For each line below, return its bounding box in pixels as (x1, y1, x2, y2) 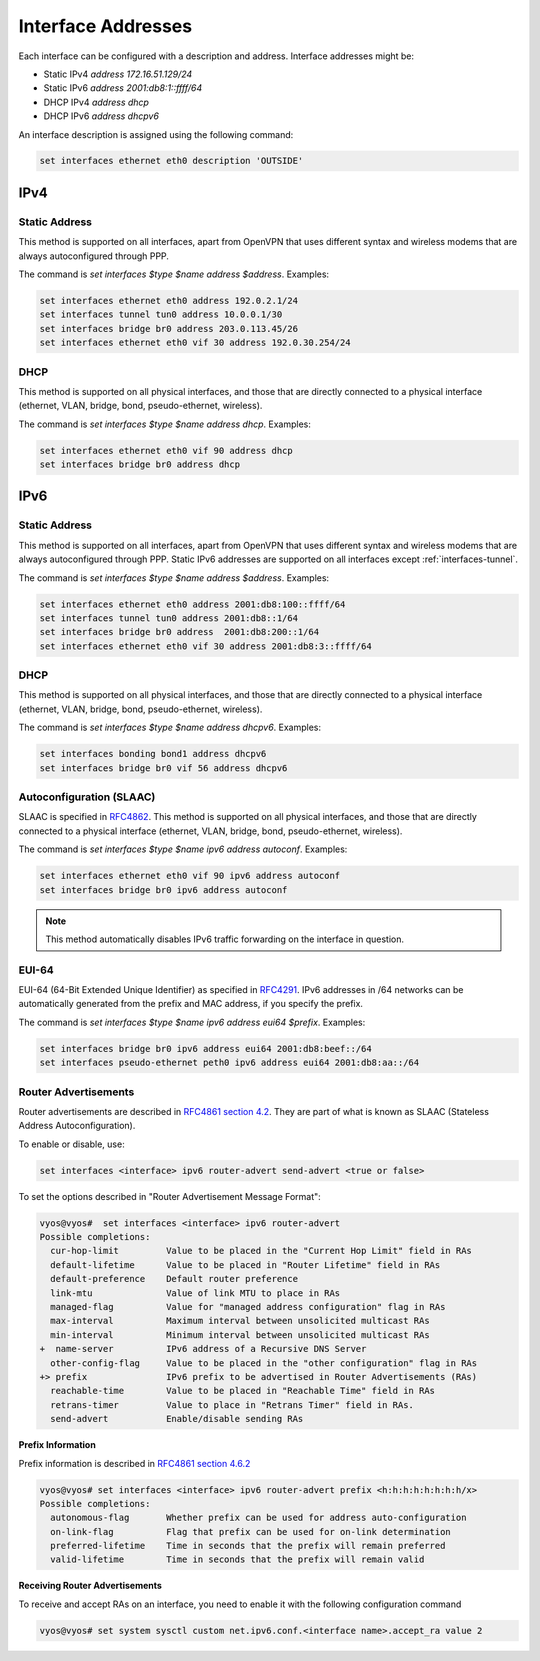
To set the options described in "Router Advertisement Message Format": (18, 1190, 322, 1202)
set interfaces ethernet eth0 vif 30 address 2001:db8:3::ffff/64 (39, 640, 372, 652)
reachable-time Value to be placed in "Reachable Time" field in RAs (50, 1385, 435, 1397)
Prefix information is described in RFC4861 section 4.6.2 (18, 1457, 251, 1469)
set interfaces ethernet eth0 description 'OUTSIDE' (39, 155, 304, 167)
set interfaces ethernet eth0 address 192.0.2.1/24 (39, 295, 299, 306)
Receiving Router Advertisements (18, 1580, 162, 1592)
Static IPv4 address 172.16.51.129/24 (43, 68, 193, 80)
